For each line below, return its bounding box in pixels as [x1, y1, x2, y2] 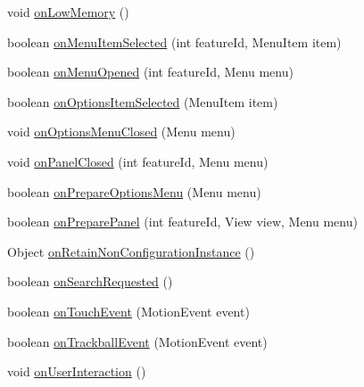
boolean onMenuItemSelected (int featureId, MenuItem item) [7, 32, 342, 51]
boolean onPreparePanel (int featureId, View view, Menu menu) [7, 212, 358, 231]
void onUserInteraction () [7, 362, 146, 381]
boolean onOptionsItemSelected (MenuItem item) [7, 92, 278, 111]
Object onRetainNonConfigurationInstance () [7, 242, 255, 260]
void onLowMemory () [7, 3, 129, 21]
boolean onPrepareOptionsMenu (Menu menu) [7, 182, 261, 201]
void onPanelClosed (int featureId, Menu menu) [7, 152, 269, 170]
